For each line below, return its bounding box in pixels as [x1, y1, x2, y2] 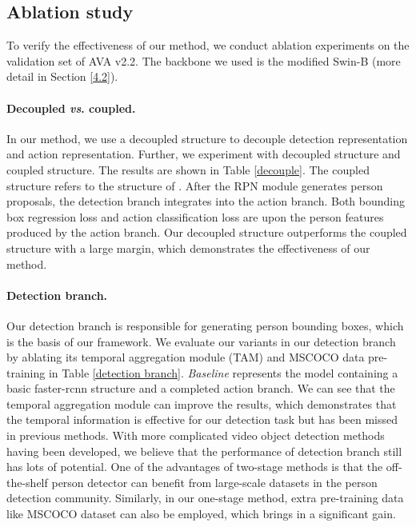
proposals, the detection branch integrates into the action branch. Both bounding [6, 193, 406, 210]
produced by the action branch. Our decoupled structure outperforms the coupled [6, 224, 407, 241]
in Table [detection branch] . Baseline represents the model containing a [48, 364, 398, 381]
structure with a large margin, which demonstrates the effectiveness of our [6, 239, 370, 256]
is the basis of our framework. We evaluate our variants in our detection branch [6, 333, 396, 349]
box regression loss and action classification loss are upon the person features [6, 208, 384, 225]
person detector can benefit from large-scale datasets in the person [51, 473, 378, 490]
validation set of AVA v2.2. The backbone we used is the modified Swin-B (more [6, 52, 401, 69]
